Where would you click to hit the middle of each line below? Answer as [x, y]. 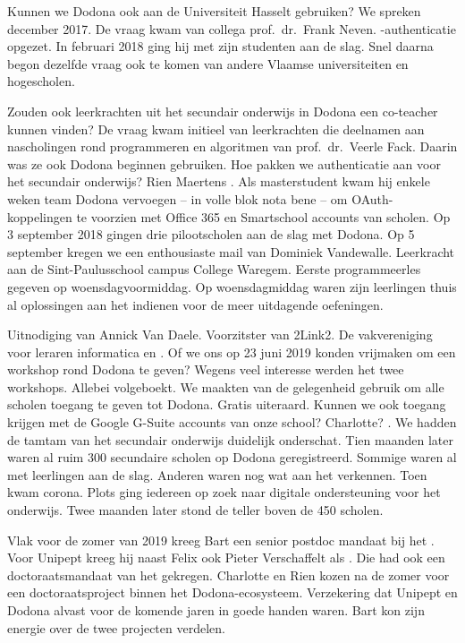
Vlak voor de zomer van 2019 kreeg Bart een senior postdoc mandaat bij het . [221, 540]
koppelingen [40, 216]
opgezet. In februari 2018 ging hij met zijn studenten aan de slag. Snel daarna [220, 46]
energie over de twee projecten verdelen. [116, 627]
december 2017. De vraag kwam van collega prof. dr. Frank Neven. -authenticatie [232, 28]
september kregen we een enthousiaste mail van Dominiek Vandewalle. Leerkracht [231, 251]
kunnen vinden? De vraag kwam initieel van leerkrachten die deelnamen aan [216, 129]
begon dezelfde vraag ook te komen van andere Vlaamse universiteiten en [208, 63]
